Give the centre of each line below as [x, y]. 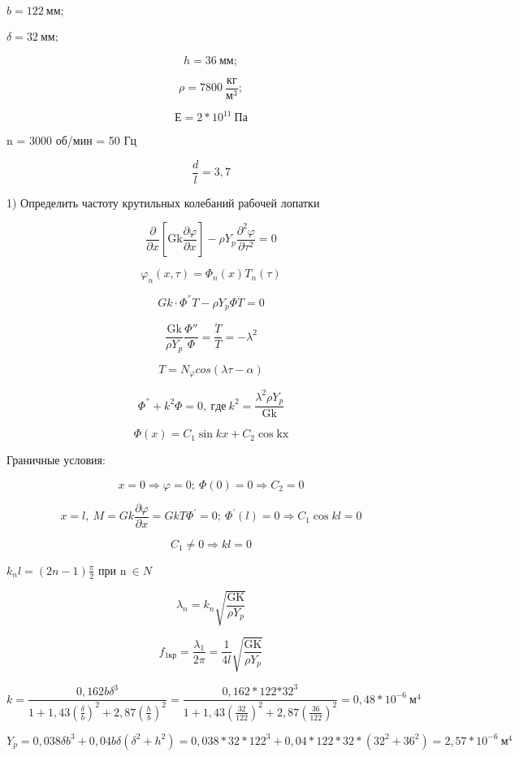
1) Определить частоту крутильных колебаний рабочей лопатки [163, 202]
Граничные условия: [56, 460]
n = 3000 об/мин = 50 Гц [72, 140]
